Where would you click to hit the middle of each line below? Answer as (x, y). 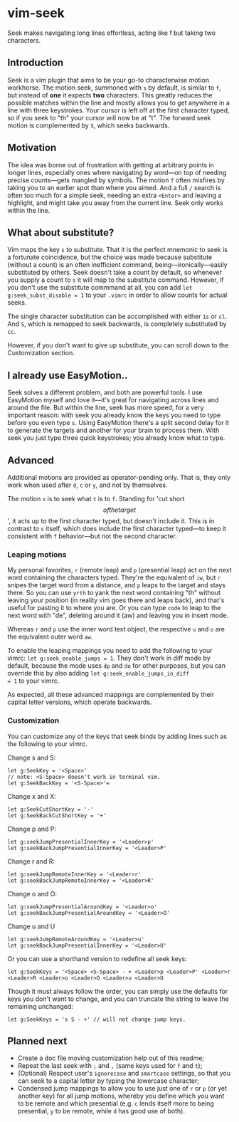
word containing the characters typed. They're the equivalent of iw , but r (114, 577)
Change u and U (31, 926)
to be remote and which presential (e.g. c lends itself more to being (116, 1103)
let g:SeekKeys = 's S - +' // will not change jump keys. (97, 1019)
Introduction (36, 63)
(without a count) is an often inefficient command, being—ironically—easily (117, 265)
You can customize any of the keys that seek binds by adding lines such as (117, 736)
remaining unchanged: (40, 1006)
